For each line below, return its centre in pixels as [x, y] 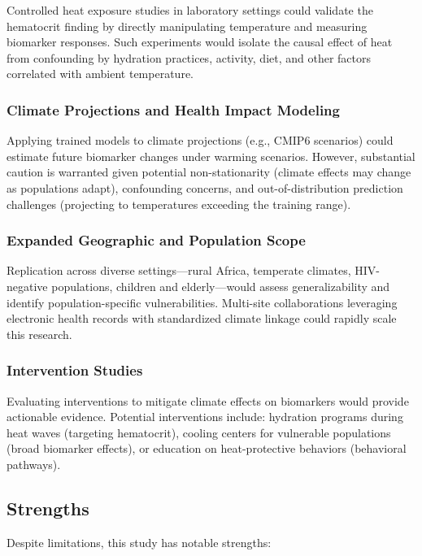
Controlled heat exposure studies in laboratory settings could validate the [190, 10]
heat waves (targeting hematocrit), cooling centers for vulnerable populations [199, 432]
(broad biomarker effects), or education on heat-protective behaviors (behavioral [207, 448]
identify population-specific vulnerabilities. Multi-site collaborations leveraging [202, 302]
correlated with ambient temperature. [100, 74]
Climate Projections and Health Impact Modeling [173, 109]
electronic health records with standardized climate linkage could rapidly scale [202, 318]
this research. [39, 334]
